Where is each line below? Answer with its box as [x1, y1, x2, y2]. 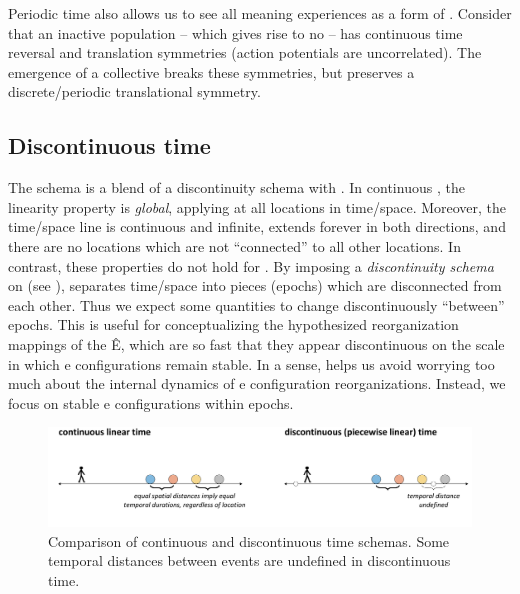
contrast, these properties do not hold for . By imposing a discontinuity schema [8, 255, 494, 276]
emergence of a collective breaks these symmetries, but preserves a [8, 61, 415, 82]
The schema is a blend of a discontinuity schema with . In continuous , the [8, 177, 465, 198]
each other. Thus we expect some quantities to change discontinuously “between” [8, 294, 505, 315]
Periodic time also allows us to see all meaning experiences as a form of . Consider [8, 3, 512, 23]
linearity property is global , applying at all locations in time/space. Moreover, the [8, 196, 507, 217]
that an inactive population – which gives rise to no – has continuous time [8, 22, 463, 43]
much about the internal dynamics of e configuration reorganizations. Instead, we [8, 373, 506, 394]
